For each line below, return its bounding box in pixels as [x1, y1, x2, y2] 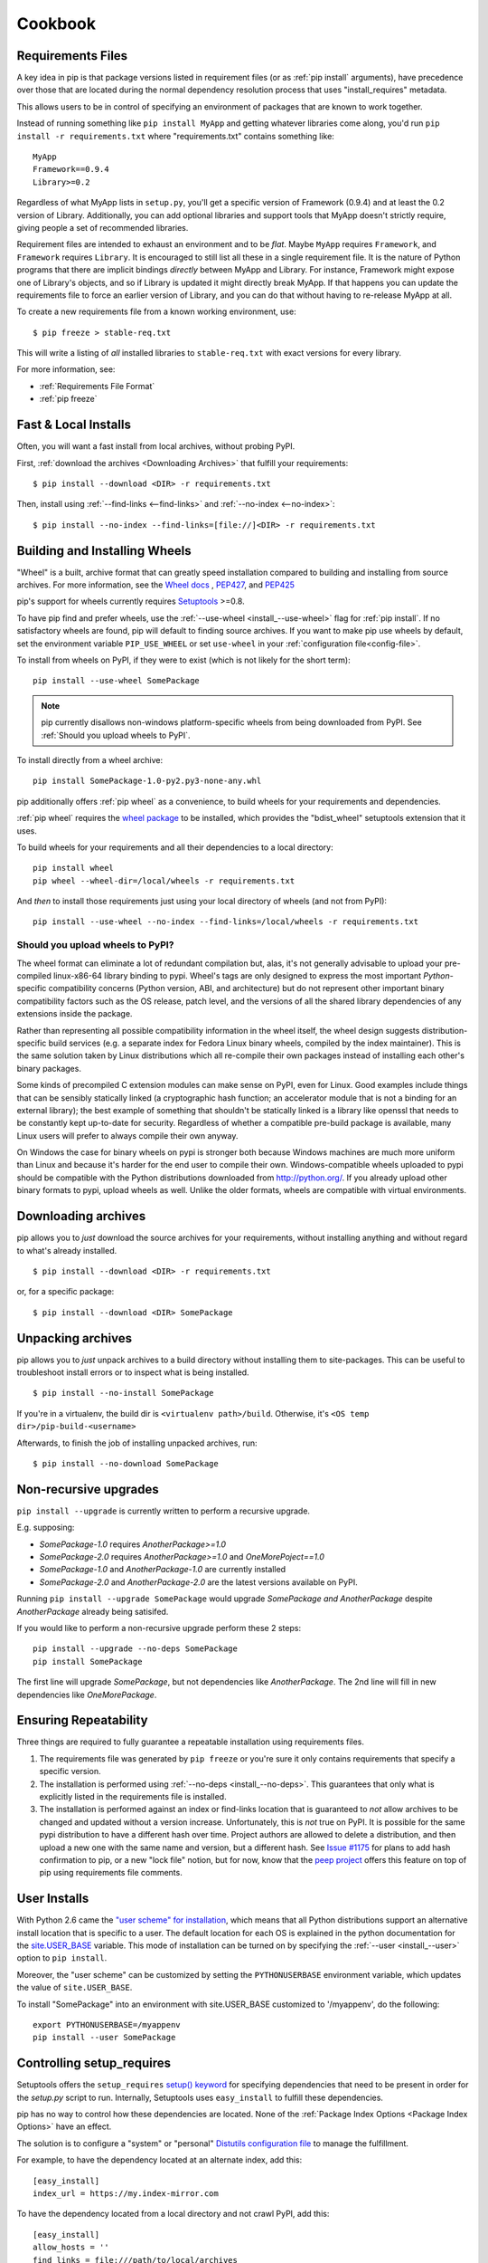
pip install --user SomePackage [33, 2032, 176, 2043]
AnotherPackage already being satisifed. [16, 1606, 169, 1617]
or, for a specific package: [16, 1286, 115, 1297]
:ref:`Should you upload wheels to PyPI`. [41, 730, 191, 740]
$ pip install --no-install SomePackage [33, 1388, 214, 1399]
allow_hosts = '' [33, 2242, 109, 2253]
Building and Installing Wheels [16, 543, 192, 559]
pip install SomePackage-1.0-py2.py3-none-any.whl [33, 776, 262, 787]
